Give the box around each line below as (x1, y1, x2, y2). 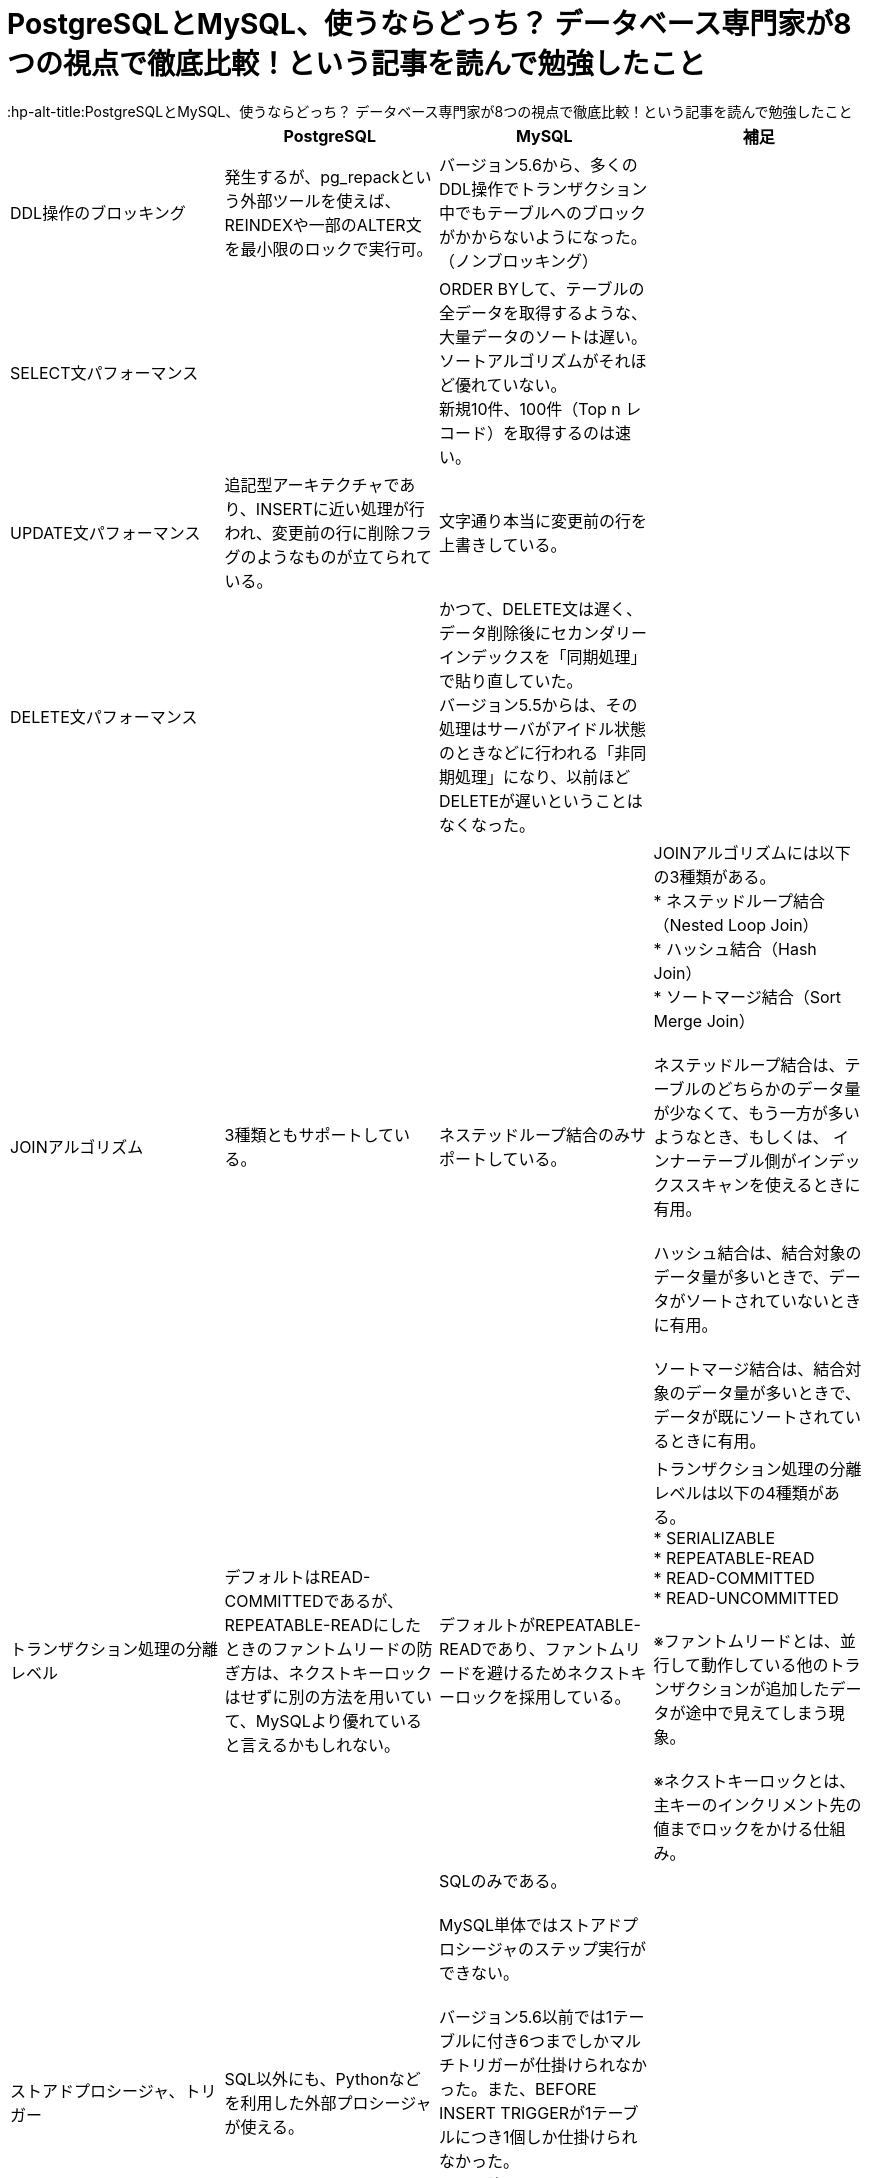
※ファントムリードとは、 (653, 1630, 840, 1651)
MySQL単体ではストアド (439, 1914, 623, 1935)
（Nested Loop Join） (653, 914, 819, 935)
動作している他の (701, 1654, 829, 1675)
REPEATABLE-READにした (224, 1614, 421, 1635)
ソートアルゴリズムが (439, 350, 599, 371)
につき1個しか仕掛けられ (455, 2126, 638, 2147)
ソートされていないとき (685, 1290, 862, 1311)
